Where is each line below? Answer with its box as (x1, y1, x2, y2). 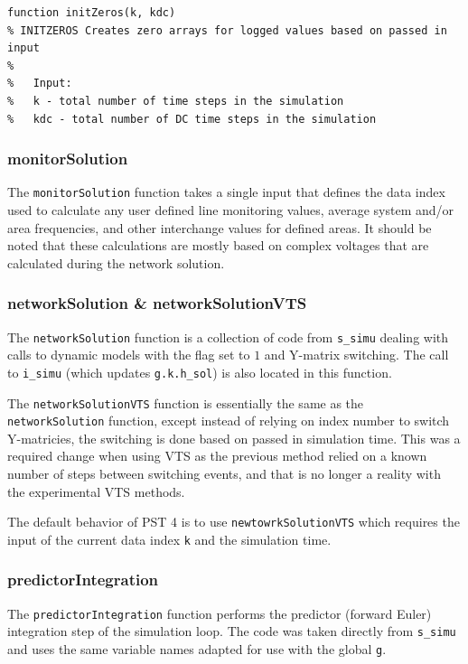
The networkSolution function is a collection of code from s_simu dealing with (7, 327, 449, 346)
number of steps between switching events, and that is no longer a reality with (7, 464, 441, 483)
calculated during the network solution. (7, 253, 225, 272)
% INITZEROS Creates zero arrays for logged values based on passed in (7, 23, 447, 37)
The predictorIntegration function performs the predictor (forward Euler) (7, 603, 432, 622)
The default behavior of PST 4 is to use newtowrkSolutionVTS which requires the (7, 512, 460, 531)
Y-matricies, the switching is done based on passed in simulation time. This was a (7, 428, 461, 447)
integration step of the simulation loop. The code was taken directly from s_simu (7, 622, 456, 641)
